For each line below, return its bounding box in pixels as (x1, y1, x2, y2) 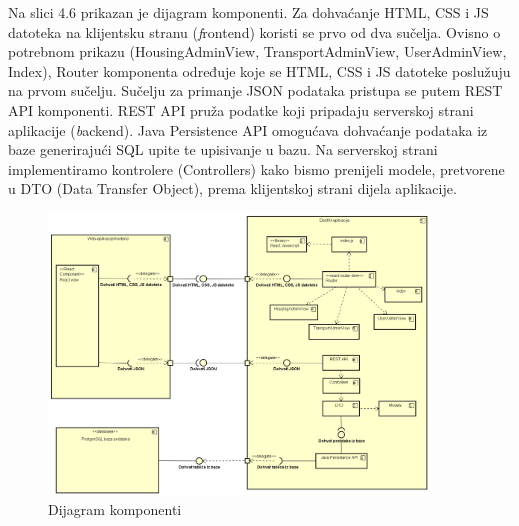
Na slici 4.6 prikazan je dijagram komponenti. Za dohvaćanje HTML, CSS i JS (8, 2, 489, 22)
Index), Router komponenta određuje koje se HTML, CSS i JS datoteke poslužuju (8, 60, 511, 81)
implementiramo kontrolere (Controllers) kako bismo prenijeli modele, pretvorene (8, 158, 505, 179)
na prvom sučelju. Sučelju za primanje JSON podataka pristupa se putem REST (8, 80, 503, 101)
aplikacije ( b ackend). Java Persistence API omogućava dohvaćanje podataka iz (8, 119, 488, 140)
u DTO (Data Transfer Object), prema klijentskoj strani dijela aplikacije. (8, 178, 457, 199)
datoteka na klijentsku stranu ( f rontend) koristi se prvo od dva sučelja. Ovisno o (8, 21, 501, 42)
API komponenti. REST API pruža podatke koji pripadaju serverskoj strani (8, 99, 474, 120)
